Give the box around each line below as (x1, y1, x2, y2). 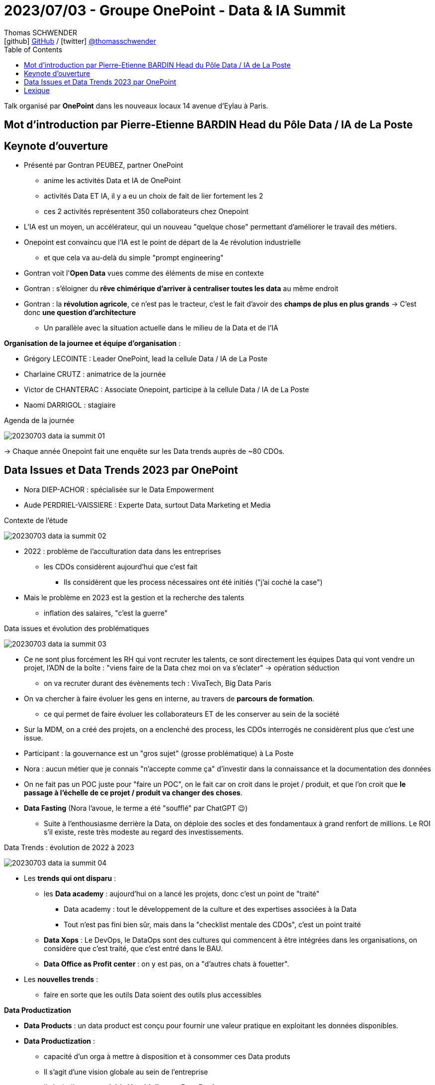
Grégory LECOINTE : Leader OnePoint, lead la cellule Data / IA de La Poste (24, 354, 267, 363)
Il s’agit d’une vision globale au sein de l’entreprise (44, 1067, 208, 1076)
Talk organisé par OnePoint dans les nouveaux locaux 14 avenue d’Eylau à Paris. (4, 101, 268, 110)
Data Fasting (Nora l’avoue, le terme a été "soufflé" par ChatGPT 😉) (24, 803, 248, 812)
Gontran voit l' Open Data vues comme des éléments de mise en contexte (24, 269, 264, 278)
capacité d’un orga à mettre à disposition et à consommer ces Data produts (44, 1052, 290, 1061)
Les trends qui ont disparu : (24, 873, 116, 882)
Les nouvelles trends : (24, 975, 98, 983)
